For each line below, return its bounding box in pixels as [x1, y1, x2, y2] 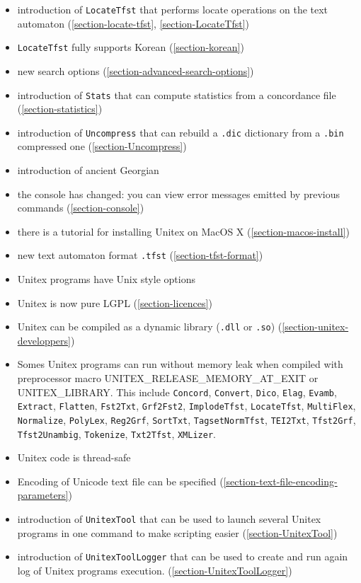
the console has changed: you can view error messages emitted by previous [17, 186, 340, 201]
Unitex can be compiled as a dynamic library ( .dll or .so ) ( [17, 319, 282, 334]
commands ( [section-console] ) [17, 200, 144, 215]
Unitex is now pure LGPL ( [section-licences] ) [17, 295, 212, 310]
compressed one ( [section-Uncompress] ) [17, 139, 187, 154]
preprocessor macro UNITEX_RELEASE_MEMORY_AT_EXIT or [17, 371, 319, 386]
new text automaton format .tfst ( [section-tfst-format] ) [17, 248, 263, 262]
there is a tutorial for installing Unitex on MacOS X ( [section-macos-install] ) [17, 224, 350, 238]
